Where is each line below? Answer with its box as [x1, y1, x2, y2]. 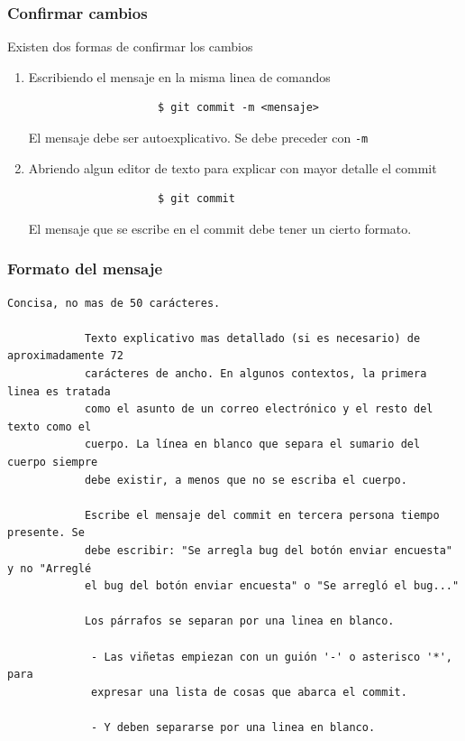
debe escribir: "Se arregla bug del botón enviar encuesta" [84, 543, 452, 557]
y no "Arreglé [7, 561, 92, 575]
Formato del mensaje [7, 257, 163, 280]
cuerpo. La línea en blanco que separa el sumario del [84, 438, 421, 451]
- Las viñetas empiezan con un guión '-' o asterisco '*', [91, 650, 452, 663]
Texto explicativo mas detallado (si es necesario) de [84, 331, 421, 345]
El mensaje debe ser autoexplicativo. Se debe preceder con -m [28, 128, 369, 146]
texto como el [7, 420, 92, 433]
